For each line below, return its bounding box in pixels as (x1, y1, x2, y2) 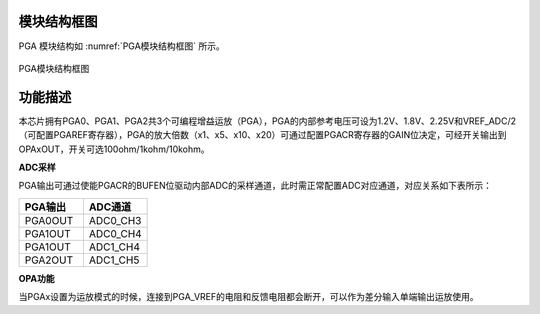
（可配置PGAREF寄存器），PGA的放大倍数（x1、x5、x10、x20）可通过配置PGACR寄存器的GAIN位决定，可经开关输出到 (18, 129, 507, 141)
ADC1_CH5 (88, 253, 140, 267)
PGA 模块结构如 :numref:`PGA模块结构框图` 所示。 (18, 40, 225, 52)
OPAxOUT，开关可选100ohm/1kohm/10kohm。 (18, 143, 210, 155)
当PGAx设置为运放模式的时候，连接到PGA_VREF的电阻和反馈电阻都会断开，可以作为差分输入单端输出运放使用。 (18, 291, 479, 303)
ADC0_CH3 (88, 213, 142, 227)
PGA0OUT (24, 213, 74, 227)
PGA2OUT (24, 253, 74, 267)
